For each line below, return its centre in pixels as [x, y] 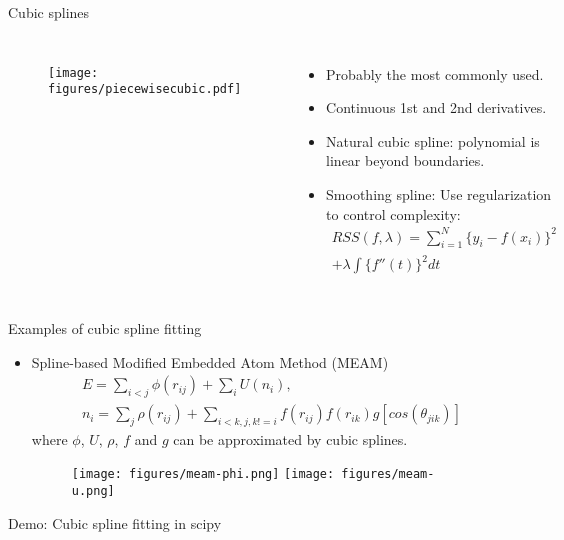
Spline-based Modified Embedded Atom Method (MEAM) [210, 361]
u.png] [93, 491]
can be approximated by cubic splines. [290, 438]
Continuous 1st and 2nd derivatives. [436, 107]
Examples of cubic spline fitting [105, 328]
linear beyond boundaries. [405, 160]
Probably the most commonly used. [435, 73]
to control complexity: [393, 213]
